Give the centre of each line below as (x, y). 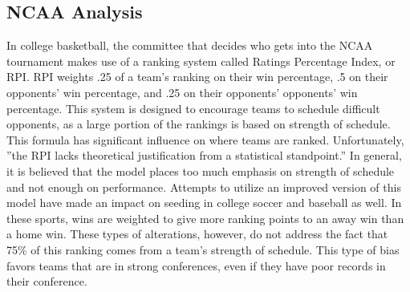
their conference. (47, 281)
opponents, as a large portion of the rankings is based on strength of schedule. (199, 124)
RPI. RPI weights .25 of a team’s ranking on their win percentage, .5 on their (197, 77)
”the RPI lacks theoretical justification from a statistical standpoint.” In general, (204, 155)
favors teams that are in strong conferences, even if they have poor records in (196, 265)
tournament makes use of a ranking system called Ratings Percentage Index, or (201, 61)
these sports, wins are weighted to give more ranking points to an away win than (205, 218)
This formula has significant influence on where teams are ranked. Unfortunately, (205, 139)
